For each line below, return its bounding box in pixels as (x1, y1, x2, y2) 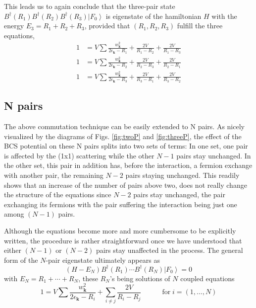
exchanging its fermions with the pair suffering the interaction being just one (4, 199, 237, 209)
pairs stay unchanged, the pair (133, 189, 225, 200)
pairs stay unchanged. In (176, 150, 251, 160)
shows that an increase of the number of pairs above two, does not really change (4, 179, 247, 190)
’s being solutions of (110, 273, 170, 283)
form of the (4, 254, 38, 265)
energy (4, 20, 24, 31)
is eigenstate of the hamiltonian (105, 10, 202, 21)
